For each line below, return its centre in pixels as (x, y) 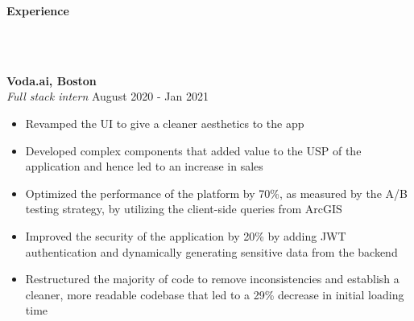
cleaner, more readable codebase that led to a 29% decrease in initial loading (215, 294)
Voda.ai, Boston (52, 80)
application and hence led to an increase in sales (144, 166)
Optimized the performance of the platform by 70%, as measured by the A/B (216, 193)
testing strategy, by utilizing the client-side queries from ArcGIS (184, 209)
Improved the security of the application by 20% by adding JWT (186, 235)
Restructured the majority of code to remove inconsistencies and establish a (212, 279)
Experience (38, 10)
